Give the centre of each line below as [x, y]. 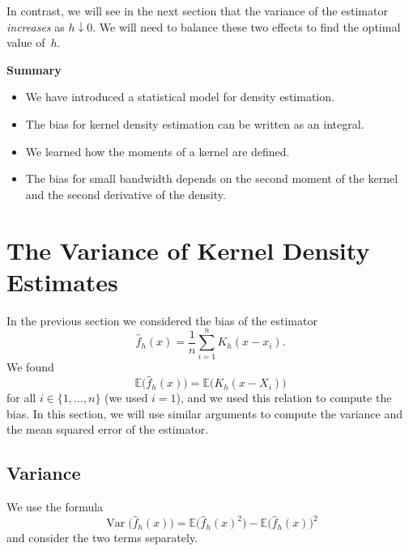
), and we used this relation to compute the [284, 398]
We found [30, 367]
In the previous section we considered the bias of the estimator [162, 320]
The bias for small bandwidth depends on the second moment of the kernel [212, 178]
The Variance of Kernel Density [188, 250]
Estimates [62, 281]
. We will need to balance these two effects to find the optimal [247, 26]
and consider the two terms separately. [102, 538]
